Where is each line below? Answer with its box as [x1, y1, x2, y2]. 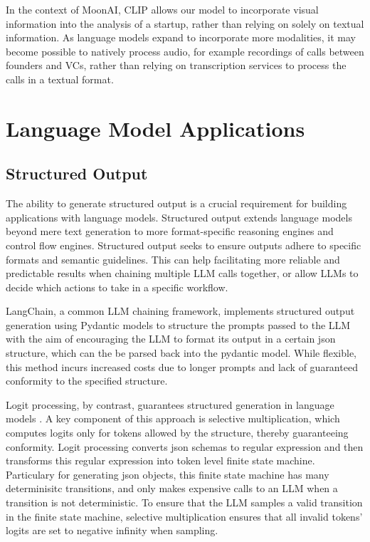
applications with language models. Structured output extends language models [6, 209, 352, 224]
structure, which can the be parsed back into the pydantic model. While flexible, [6, 345, 357, 360]
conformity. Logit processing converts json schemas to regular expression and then [6, 439, 364, 454]
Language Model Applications [6, 113, 305, 142]
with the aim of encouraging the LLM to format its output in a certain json [6, 331, 336, 346]
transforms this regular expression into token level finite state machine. [6, 453, 315, 468]
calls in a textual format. [6, 71, 114, 86]
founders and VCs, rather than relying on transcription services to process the [6, 58, 347, 73]
